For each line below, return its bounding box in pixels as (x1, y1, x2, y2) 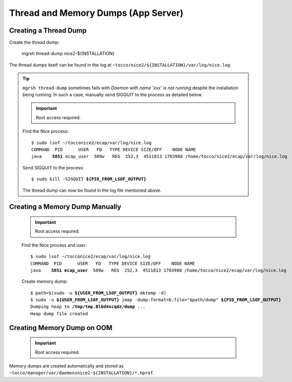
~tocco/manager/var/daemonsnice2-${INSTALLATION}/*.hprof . (9, 370, 155, 376)
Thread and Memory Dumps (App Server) (9, 7, 183, 18)
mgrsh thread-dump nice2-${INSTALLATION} (21, 51, 115, 56)
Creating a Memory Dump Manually (9, 203, 121, 211)
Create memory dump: (21, 278, 68, 284)
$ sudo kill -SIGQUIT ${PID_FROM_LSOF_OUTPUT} (31, 176, 146, 182)
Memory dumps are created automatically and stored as (9, 363, 124, 369)
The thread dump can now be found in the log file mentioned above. (22, 187, 162, 193)
